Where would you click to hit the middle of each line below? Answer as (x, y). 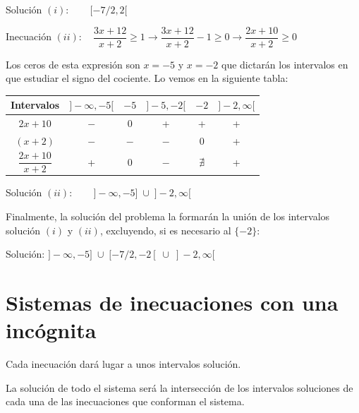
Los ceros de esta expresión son (73, 64)
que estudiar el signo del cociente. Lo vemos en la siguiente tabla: (147, 78)
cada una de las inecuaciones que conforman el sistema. (125, 401)
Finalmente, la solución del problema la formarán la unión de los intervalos (168, 216)
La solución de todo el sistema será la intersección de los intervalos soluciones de (179, 387)
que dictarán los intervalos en (285, 64)
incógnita (51, 330)
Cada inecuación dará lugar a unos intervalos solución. (123, 364)
